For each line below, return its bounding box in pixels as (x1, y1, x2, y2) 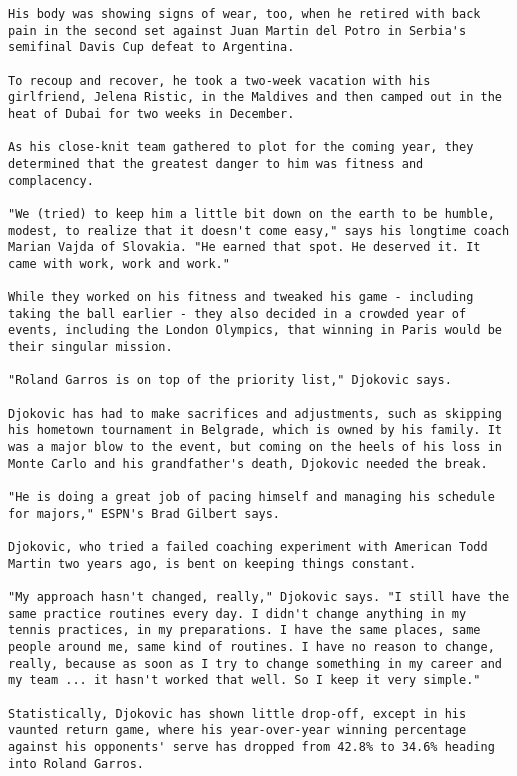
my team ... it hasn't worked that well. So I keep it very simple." (8, 673, 481, 688)
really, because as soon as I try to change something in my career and (8, 656, 502, 671)
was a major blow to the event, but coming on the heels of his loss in (8, 440, 502, 455)
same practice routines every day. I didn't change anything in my (8, 606, 467, 621)
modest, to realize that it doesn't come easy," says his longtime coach (8, 223, 510, 238)
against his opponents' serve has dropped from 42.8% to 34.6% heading (8, 739, 495, 754)
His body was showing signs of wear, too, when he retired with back (8, 7, 481, 21)
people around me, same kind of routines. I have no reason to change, (8, 639, 495, 654)
